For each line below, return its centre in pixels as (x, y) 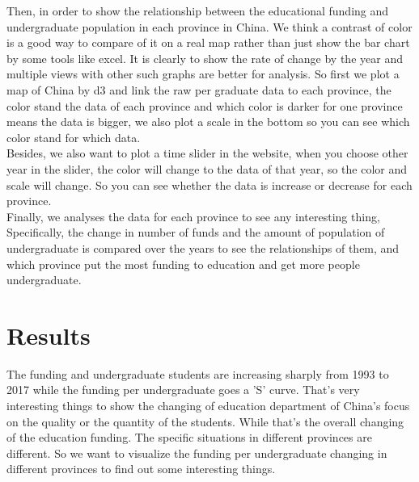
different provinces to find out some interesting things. (141, 469)
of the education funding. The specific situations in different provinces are (189, 437)
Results (49, 335)
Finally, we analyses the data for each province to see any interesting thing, (193, 216)
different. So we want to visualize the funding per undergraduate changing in (197, 453)
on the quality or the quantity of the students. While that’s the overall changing (205, 421)
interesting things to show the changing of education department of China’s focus (208, 405)
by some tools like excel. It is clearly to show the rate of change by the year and (205, 58)
